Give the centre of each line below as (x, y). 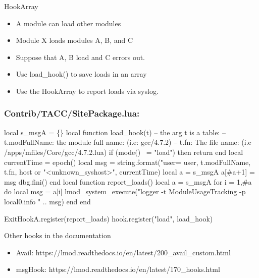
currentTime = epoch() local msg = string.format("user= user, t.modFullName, (127, 162)
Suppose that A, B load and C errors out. (81, 57)
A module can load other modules (68, 23)
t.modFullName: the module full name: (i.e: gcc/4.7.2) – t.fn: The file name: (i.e (128, 142)
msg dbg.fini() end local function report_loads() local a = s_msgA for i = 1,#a (128, 181)
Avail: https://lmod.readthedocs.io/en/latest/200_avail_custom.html (123, 252)
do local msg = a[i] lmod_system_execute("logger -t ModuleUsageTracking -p (125, 191)
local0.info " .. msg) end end (47, 201)
